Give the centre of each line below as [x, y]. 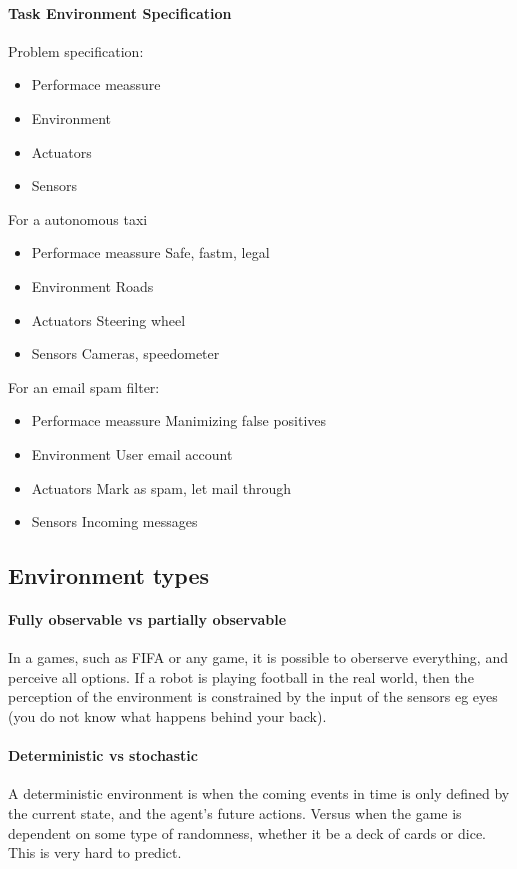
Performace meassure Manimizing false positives [179, 420]
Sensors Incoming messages [114, 521]
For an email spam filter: [84, 386]
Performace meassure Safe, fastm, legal [150, 252]
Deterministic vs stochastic [103, 755]
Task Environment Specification [120, 12]
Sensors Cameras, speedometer [125, 353]
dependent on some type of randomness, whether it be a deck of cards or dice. [247, 832]
